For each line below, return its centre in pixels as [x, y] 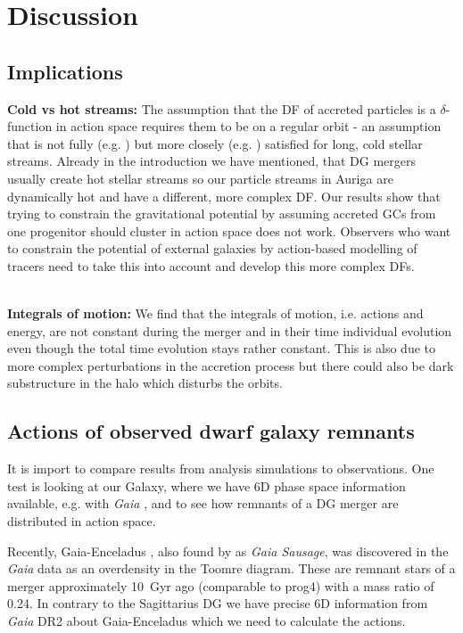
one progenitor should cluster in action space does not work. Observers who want [229, 230]
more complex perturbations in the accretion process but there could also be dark [231, 365]
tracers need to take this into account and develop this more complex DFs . [211, 265]
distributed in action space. [82, 521]
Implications [65, 71]
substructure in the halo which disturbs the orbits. [145, 383]
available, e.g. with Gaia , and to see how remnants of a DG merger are [203, 503]
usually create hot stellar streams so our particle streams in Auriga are [200, 178]
